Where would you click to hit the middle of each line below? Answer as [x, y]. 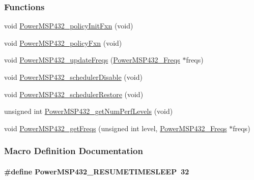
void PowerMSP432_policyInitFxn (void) [69, 26]
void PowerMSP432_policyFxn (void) [63, 42]
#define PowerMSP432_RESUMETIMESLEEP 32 [97, 171]
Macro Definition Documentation [74, 151]
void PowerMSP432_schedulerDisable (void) [73, 77]
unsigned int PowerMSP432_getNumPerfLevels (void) [89, 111]
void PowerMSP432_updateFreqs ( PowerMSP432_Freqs [92, 60]
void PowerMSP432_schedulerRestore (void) [74, 94]
